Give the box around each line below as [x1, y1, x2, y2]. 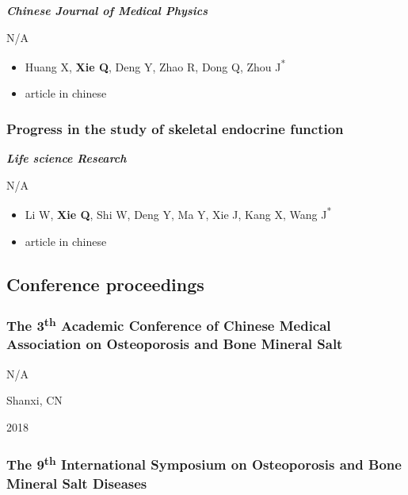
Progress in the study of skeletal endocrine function [6, 118, 344, 138]
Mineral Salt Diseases [6, 473, 147, 493]
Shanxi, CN [6, 392, 63, 409]
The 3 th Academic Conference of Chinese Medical [6, 313, 331, 336]
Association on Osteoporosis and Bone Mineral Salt [6, 334, 343, 354]
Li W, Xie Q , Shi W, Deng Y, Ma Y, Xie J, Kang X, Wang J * [25, 204, 332, 223]
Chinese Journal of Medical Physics [6, 2, 208, 18]
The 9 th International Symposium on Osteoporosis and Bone [6, 453, 402, 474]
